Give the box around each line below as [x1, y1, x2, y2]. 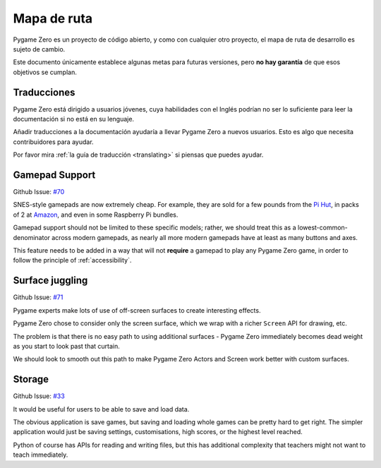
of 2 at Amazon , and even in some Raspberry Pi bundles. [13, 210, 179, 219]
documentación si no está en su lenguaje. [13, 115, 134, 124]
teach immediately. [13, 450, 68, 459]
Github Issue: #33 [13, 392, 65, 400]
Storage [13, 373, 49, 385]
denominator [13, 233, 51, 241]
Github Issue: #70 [13, 188, 65, 196]
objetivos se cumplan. [13, 68, 77, 76]
